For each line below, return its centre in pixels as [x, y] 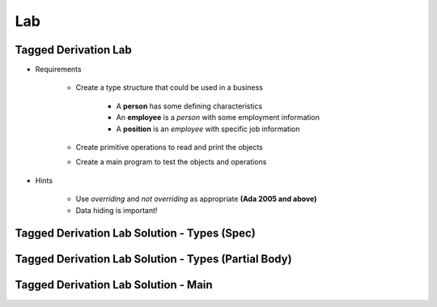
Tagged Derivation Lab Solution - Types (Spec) [136, 234]
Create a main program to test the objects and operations [171, 162]
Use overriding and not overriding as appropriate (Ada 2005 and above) [196, 199]
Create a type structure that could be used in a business [169, 87]
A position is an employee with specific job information [208, 129]
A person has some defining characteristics [189, 106]
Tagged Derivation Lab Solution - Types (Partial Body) [153, 259]
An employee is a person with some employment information [218, 117]
